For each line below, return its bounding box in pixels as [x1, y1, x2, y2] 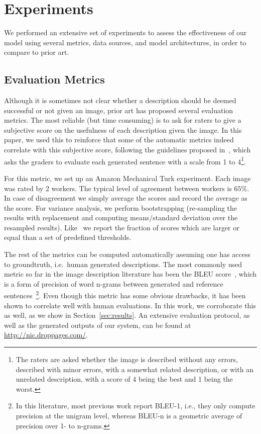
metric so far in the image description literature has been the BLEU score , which [4, 269, 257, 279]
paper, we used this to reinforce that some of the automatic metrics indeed [4, 134, 234, 145]
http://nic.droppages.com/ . [4, 329, 88, 340]
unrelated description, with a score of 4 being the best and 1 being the [16, 374, 233, 384]
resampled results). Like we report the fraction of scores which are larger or [4, 222, 239, 232]
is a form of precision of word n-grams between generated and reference [4, 278, 223, 289]
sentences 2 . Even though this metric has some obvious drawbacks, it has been [4, 289, 246, 301]
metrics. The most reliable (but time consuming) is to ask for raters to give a [4, 115, 241, 125]
